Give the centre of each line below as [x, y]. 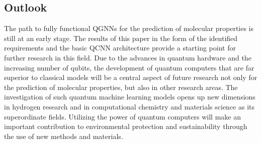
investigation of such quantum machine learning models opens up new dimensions [130, 97]
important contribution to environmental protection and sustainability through [126, 126]
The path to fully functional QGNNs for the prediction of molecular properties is [129, 28]
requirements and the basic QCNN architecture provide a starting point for [120, 48]
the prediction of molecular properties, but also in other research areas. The [121, 87]
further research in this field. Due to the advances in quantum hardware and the [128, 57]
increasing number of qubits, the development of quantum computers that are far [129, 67]
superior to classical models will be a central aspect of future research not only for [131, 77]
